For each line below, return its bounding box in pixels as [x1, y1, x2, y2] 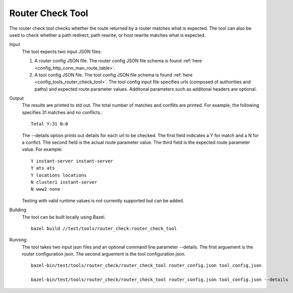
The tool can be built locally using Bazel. [22, 214, 106, 220]
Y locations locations [31, 172, 87, 178]
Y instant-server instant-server [31, 158, 113, 164]
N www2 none [31, 187, 60, 192]
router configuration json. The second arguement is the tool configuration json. [22, 251, 186, 257]
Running [9, 237, 27, 243]
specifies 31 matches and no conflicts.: [22, 109, 103, 115]
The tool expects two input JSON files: [22, 48, 102, 54]
